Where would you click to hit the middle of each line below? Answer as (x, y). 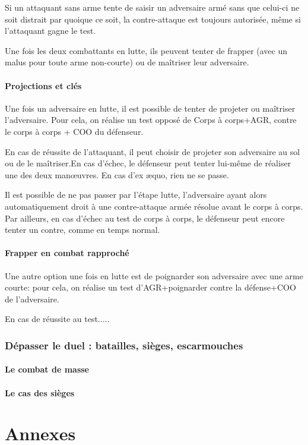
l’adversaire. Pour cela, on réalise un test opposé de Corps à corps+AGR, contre (151, 120)
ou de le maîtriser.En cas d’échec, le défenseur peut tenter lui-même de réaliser (148, 163)
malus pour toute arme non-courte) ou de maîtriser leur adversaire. (127, 62)
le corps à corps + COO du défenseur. (74, 131)
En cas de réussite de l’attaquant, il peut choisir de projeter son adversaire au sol (153, 151)
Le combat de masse (47, 369)
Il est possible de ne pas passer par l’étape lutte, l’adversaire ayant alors (136, 195)
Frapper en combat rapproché (67, 253)
